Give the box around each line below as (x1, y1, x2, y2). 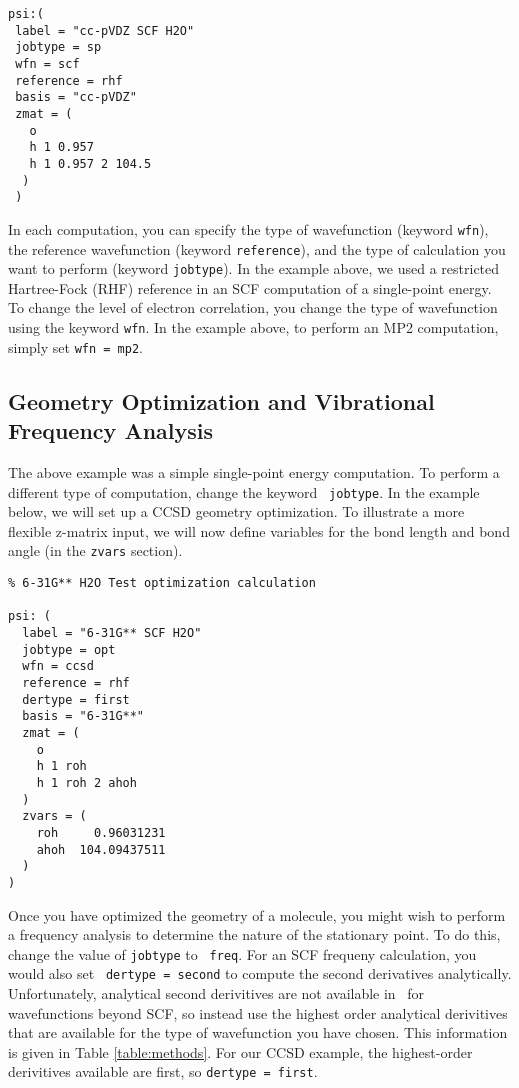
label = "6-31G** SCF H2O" (22, 626, 202, 640)
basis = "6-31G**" (22, 709, 145, 724)
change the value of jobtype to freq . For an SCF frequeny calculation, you (8, 943, 477, 964)
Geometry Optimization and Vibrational (8, 385, 435, 416)
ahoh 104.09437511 (36, 842, 166, 857)
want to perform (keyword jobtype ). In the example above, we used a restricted (8, 258, 500, 279)
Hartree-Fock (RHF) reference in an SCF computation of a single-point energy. (8, 277, 492, 298)
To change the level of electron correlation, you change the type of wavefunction (8, 297, 498, 318)
